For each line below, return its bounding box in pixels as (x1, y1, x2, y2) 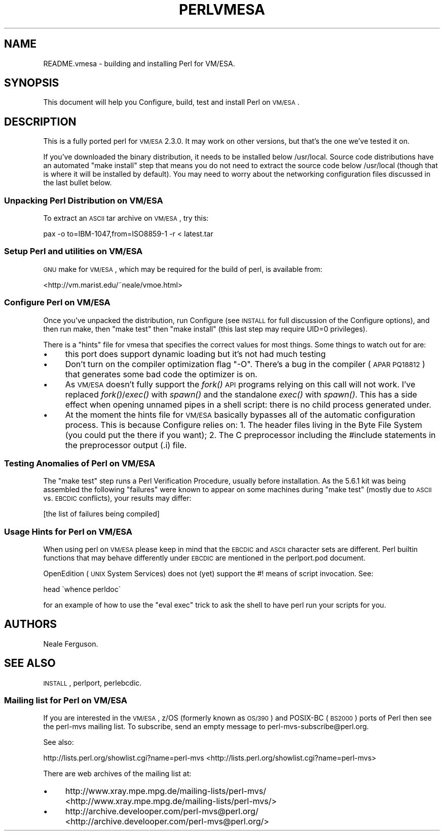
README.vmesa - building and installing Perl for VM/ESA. (43, 59, 235, 68)
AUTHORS (4, 618, 57, 631)
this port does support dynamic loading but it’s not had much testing (65, 348, 326, 359)
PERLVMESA (178, 1, 266, 18)
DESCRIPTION (4, 115, 77, 128)
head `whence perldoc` (43, 585, 121, 594)
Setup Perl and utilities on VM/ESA (4, 246, 143, 257)
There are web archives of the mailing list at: (43, 769, 192, 778)
